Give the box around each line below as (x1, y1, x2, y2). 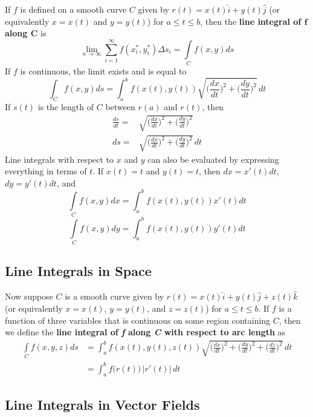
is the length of (37, 100, 94, 113)
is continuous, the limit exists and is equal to (20, 64, 187, 77)
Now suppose (5, 290, 53, 303)
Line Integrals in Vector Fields (5, 395, 200, 414)
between (105, 100, 135, 113)
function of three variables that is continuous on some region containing (5, 314, 271, 326)
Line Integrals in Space (5, 261, 152, 280)
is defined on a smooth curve (20, 3, 127, 15)
